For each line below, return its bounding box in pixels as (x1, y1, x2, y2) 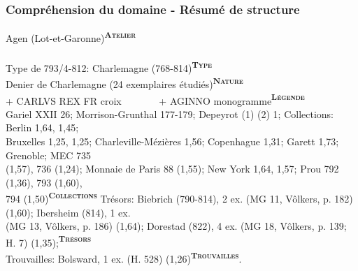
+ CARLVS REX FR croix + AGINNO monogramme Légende (6, 91, 305, 108)
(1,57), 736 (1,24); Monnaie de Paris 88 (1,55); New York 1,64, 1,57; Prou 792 (6, 161, 339, 176)
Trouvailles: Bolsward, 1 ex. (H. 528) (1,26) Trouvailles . (6, 249, 242, 265)
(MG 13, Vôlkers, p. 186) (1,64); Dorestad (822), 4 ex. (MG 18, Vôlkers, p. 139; (6, 219, 347, 233)
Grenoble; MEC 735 (6, 147, 92, 162)
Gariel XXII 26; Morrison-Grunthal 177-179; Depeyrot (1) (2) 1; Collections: (6, 106, 334, 121)
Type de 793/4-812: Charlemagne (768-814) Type (6, 59, 213, 75)
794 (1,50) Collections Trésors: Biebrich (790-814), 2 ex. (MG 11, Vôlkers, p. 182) (6, 189, 353, 206)
